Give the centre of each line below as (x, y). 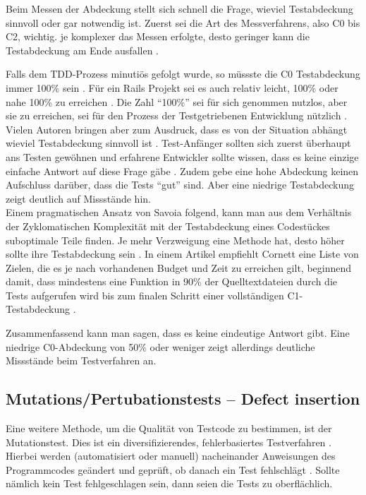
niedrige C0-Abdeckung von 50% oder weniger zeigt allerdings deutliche (160, 346)
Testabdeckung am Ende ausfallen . (82, 50)
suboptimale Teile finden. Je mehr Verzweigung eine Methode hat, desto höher (175, 240)
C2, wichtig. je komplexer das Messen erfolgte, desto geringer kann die (158, 36)
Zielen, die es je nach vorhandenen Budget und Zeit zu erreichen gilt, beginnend (179, 267)
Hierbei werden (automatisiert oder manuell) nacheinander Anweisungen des (171, 456)
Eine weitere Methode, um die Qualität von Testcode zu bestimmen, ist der (169, 428)
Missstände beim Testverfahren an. (81, 360)
